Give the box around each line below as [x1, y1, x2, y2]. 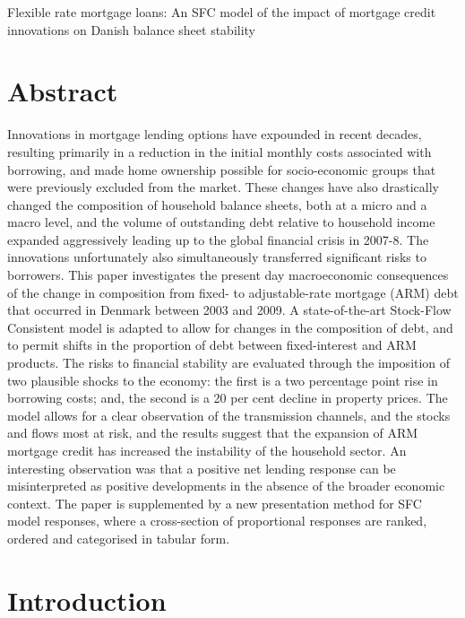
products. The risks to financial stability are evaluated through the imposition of [7, 353, 451, 372]
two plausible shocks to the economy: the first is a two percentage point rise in [7, 370, 438, 389]
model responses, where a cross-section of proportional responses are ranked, [7, 511, 427, 530]
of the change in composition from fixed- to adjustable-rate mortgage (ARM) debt [7, 283, 459, 301]
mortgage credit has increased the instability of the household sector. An [7, 441, 407, 459]
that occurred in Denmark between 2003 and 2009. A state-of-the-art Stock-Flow [7, 300, 452, 319]
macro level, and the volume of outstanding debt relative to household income [7, 213, 435, 231]
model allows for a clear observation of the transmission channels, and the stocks [7, 405, 451, 424]
